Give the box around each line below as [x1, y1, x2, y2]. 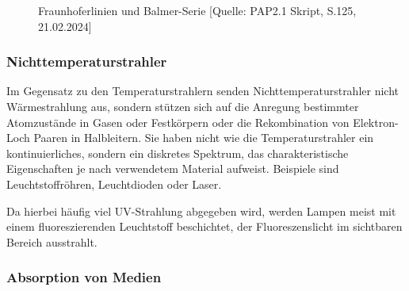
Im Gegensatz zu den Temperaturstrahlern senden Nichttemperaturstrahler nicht [6, 82, 399, 99]
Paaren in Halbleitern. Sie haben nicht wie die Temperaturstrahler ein [33, 129, 374, 146]
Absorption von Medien [6, 267, 162, 287]
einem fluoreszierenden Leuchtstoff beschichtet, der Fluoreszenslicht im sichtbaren [6, 218, 403, 235]
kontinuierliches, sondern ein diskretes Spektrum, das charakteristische [6, 144, 349, 161]
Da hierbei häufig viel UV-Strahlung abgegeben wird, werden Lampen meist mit [6, 202, 396, 219]
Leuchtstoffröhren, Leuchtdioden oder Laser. [6, 175, 222, 192]
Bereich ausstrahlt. [6, 233, 97, 250]
